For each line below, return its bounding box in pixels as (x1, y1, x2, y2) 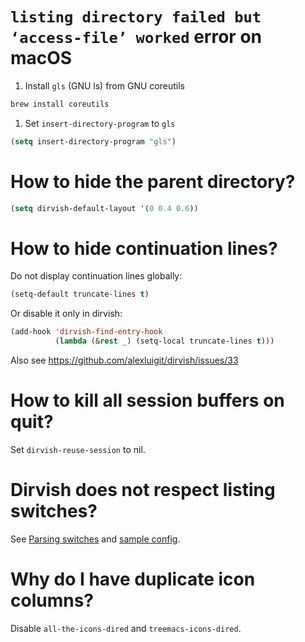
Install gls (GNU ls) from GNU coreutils (24, 79, 185, 92)
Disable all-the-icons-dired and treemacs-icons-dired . (10, 622, 242, 634)
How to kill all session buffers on (10, 389, 285, 412)
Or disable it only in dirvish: (10, 308, 123, 320)
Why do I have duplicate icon (10, 568, 256, 591)
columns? (10, 589, 94, 612)
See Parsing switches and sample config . (10, 533, 181, 545)
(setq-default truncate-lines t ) (10, 289, 150, 300)
